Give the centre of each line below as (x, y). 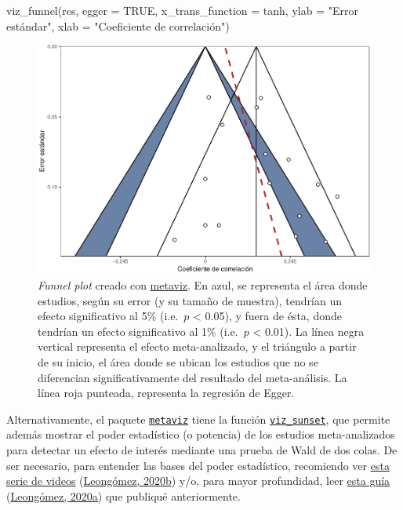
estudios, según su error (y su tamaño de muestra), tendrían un (190, 300)
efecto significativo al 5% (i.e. (108, 316)
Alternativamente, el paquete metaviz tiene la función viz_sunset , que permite (198, 419)
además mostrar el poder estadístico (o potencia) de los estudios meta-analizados (201, 434)
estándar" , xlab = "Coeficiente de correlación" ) (118, 25)
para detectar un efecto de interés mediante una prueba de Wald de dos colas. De (202, 450)
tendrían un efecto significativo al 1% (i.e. (138, 331)
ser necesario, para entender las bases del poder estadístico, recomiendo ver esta (198, 465)
